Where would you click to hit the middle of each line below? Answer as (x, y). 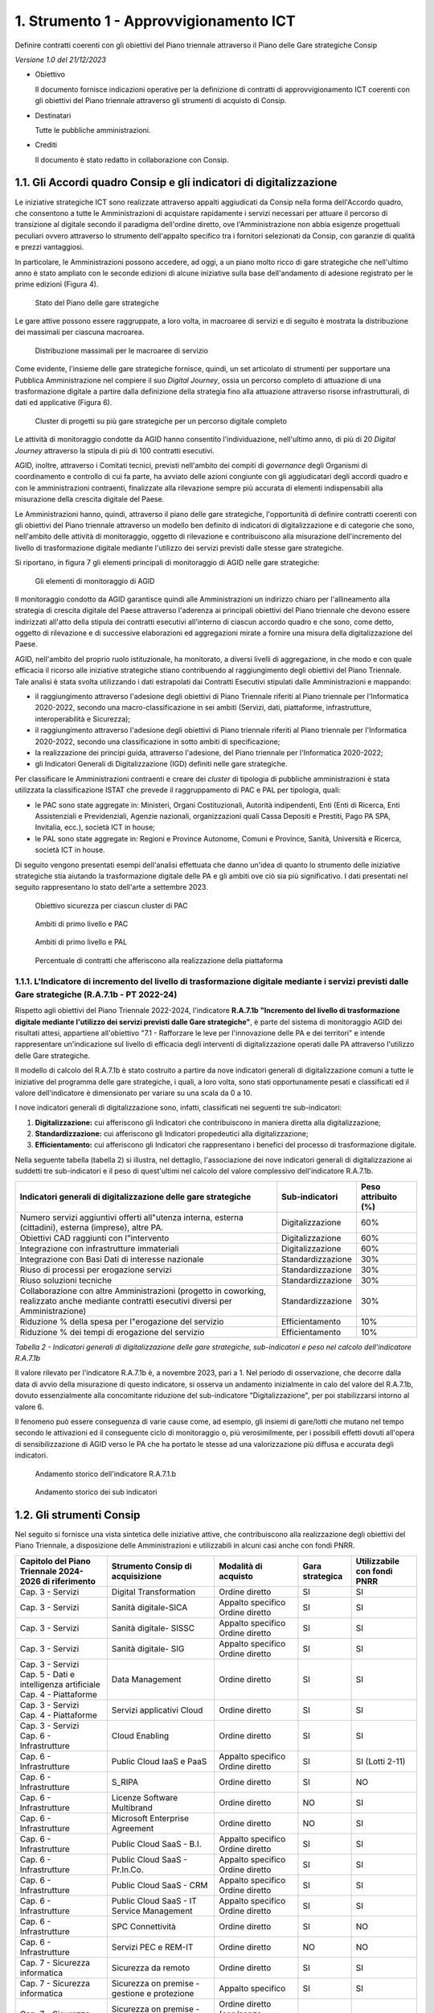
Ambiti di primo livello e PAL (81, 942)
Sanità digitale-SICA (149, 1607)
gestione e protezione (153, 1993)
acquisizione (137, 1576)
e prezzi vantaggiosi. (49, 247)
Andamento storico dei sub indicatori (96, 1492)
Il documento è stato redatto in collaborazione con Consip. (132, 159)
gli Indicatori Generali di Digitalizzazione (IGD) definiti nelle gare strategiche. (162, 764)
